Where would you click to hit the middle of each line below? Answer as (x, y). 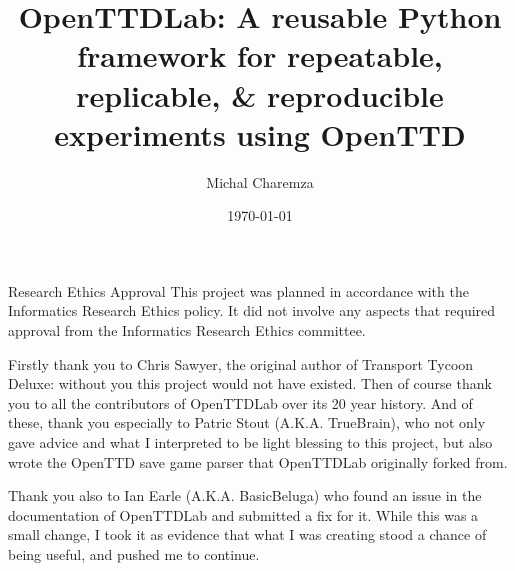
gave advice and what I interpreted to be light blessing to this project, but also (250, 442)
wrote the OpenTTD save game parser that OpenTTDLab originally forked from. (258, 461)
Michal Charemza (260, 181)
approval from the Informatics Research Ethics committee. (187, 330)
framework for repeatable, (260, 55)
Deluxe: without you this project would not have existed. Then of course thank (250, 383)
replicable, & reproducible (260, 94)
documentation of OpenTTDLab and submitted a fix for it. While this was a (243, 514)
